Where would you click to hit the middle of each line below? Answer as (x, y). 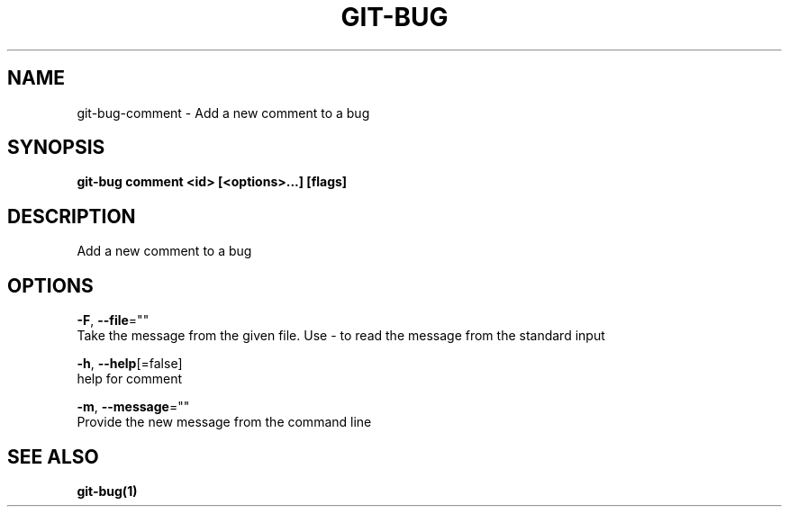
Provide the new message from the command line (224, 422)
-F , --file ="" (113, 320)
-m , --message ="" (133, 407)
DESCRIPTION (72, 216)
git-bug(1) (107, 491)
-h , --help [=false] (130, 364)
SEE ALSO (53, 456)
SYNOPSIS (56, 148)
